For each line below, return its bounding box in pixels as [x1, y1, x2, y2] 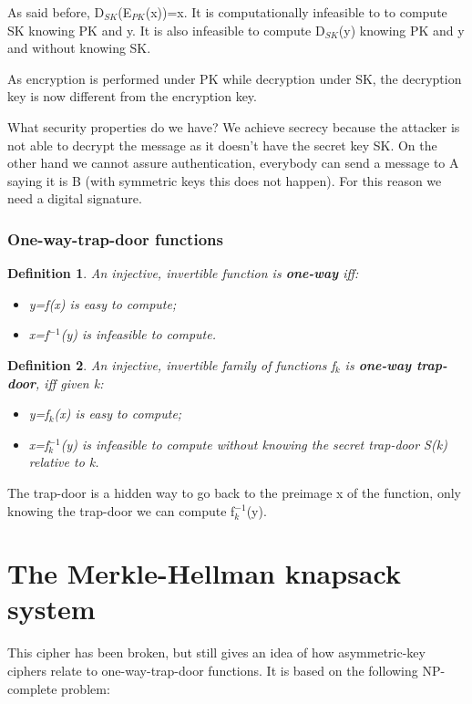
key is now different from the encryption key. [7, 87, 257, 106]
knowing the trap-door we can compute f [7, 501, 235, 520]
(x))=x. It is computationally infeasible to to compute [145, 3, 447, 21]
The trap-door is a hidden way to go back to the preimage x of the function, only [7, 482, 461, 502]
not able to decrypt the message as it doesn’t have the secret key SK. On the [7, 135, 437, 154]
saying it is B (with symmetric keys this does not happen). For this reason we [7, 171, 442, 190]
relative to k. [28, 452, 99, 471]
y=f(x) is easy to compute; [28, 294, 177, 313]
